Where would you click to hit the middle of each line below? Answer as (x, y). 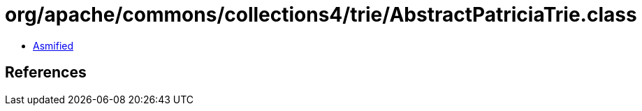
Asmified (53, 45)
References (46, 73)
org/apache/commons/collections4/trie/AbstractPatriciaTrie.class (321, 15)
